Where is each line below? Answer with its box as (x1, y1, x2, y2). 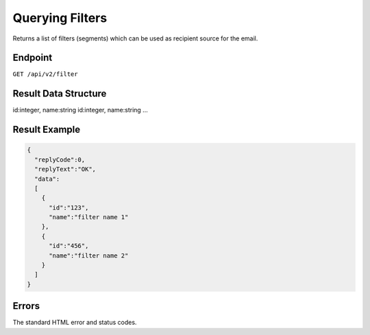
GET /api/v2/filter (12, 71, 78, 78)
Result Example (12, 124, 81, 136)
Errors (12, 300, 40, 312)
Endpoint (12, 52, 53, 64)
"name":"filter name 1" (49, 213, 129, 221)
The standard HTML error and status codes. (12, 319, 137, 327)
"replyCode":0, (34, 156, 86, 164)
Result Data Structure (12, 88, 107, 99)
